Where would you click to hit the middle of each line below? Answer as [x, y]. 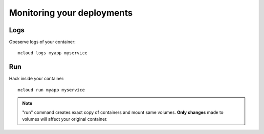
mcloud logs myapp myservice [53, 53]
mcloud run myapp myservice [51, 90]
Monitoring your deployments [71, 13]
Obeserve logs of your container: [42, 42]
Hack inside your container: [37, 79]
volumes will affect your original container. [65, 119]
